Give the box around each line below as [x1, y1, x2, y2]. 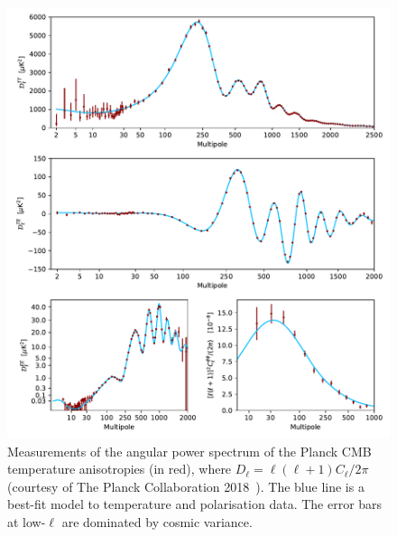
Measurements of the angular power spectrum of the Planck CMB [7, 441, 372, 460]
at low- [7, 513, 46, 532]
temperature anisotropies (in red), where [7, 459, 232, 478]
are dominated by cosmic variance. [61, 513, 253, 532]
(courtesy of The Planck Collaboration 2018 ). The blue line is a [7, 476, 365, 495]
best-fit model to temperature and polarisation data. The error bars [7, 495, 383, 513]
